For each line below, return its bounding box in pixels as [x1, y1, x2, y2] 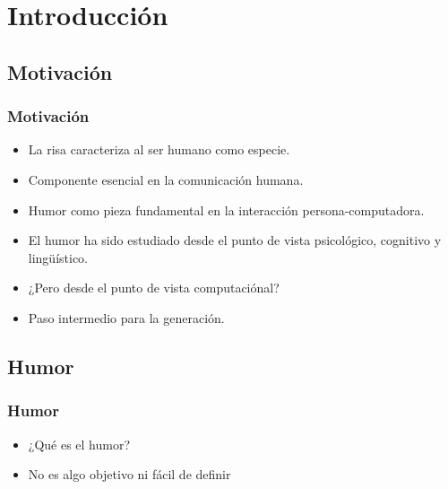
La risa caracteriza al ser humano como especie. [28, 140, 290, 159]
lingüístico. [28, 248, 89, 266]
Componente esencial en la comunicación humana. [28, 170, 304, 188]
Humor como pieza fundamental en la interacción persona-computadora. [28, 200, 425, 219]
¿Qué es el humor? [28, 434, 131, 453]
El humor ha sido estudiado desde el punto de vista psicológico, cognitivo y [28, 231, 442, 249]
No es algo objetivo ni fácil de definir [28, 465, 231, 484]
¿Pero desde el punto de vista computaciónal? [28, 278, 280, 297]
